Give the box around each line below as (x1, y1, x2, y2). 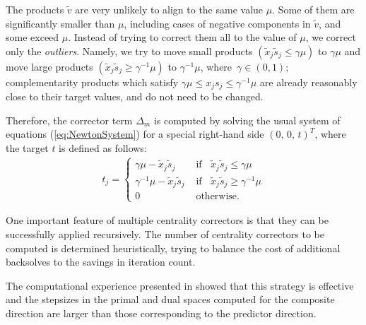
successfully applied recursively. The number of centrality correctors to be (6, 227, 324, 242)
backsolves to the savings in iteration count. (6, 254, 196, 269)
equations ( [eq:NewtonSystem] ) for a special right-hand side (6, 126, 264, 141)
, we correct (305, 30, 356, 45)
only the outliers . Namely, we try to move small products (6, 43, 253, 58)
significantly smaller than (6, 16, 115, 30)
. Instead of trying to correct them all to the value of (68, 30, 297, 45)
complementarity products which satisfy (6, 74, 179, 89)
